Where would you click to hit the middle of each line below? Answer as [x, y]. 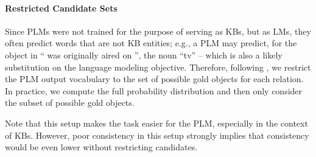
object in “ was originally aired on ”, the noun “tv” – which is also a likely [144, 54]
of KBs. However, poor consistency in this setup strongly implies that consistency [157, 135]
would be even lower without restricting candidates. [101, 147]
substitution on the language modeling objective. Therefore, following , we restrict [158, 67]
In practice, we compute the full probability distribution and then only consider [154, 90]
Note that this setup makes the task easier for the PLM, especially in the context [156, 123]
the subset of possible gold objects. [70, 103]
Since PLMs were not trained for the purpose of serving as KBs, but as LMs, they [158, 31]
